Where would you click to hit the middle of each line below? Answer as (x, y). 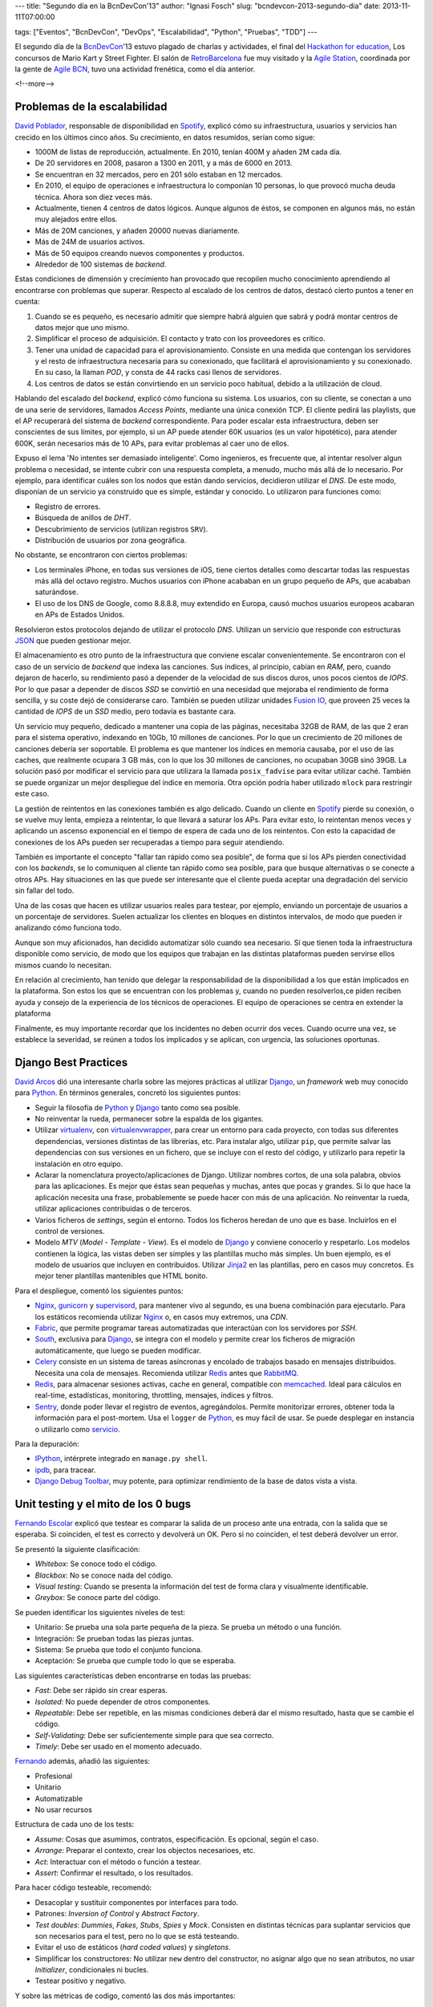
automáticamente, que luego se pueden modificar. (118, 1350)
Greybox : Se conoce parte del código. (97, 1598)
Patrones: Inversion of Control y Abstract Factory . (117, 1914)
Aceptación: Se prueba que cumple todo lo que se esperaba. (136, 1661)
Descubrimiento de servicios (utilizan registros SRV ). (121, 529)
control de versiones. (70, 1231)
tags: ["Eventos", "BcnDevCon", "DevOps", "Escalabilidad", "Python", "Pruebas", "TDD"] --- (166, 31)
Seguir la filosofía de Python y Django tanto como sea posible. (138, 1107)
